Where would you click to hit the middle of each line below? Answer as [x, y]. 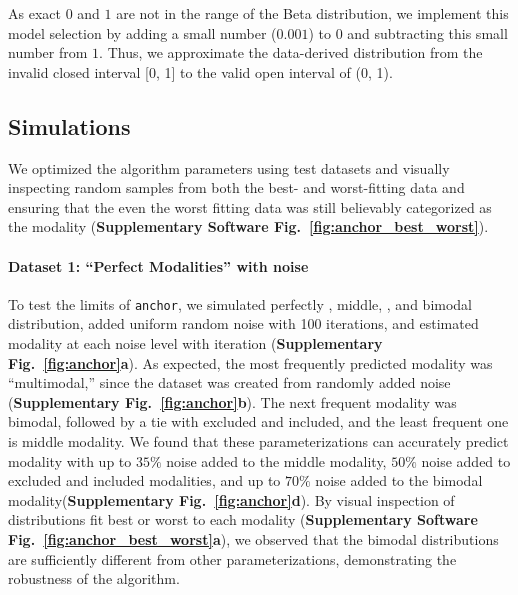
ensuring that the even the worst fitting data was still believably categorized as [250, 206]
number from [48, 52]
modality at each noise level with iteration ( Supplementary [195, 343]
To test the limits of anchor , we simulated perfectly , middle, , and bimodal [240, 303]
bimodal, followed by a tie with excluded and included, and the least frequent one [258, 421]
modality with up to [70, 460]
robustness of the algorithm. [94, 578]
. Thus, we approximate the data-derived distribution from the [291, 52]
